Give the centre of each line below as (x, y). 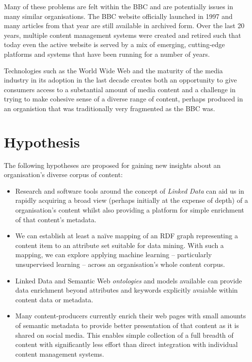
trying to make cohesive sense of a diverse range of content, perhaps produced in (124, 99)
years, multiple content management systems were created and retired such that (123, 35)
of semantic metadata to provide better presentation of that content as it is (127, 325)
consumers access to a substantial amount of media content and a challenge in (120, 89)
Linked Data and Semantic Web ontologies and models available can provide (129, 280)
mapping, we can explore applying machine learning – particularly (113, 255)
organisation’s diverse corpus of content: (63, 174)
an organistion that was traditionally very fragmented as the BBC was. (110, 108)
